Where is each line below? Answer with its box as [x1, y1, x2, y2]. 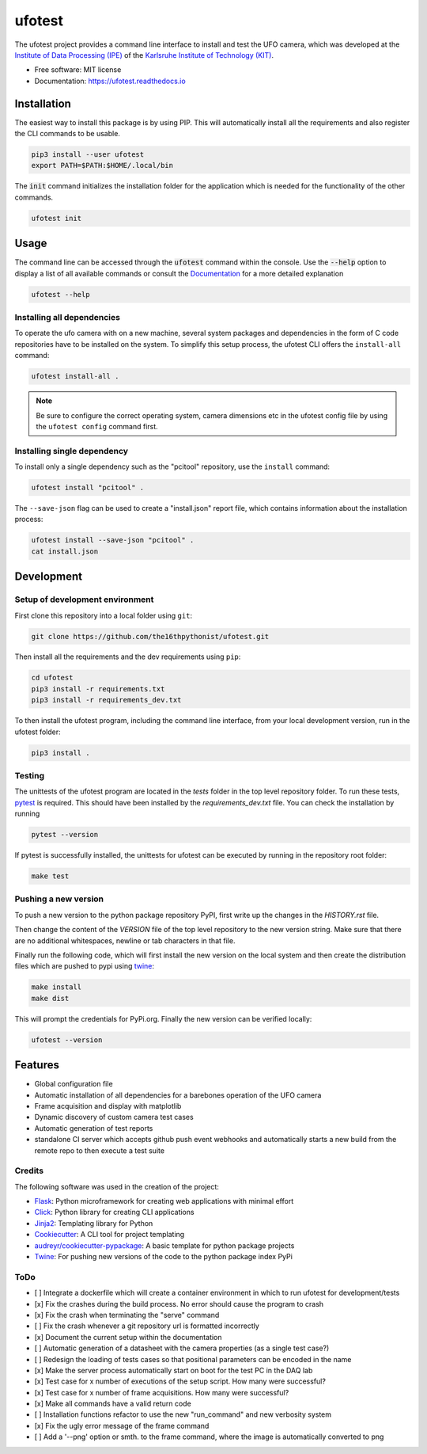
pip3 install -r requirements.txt [31, 684, 165, 693]
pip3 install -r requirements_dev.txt [31, 695, 182, 705]
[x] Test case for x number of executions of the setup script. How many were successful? [34, 1376, 326, 1386]
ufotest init [31, 214, 82, 223]
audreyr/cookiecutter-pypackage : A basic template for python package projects [34, 1240, 295, 1250]
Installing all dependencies [14, 311, 120, 322]
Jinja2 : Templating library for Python [34, 1218, 153, 1228]
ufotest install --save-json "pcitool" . [31, 535, 195, 545]
